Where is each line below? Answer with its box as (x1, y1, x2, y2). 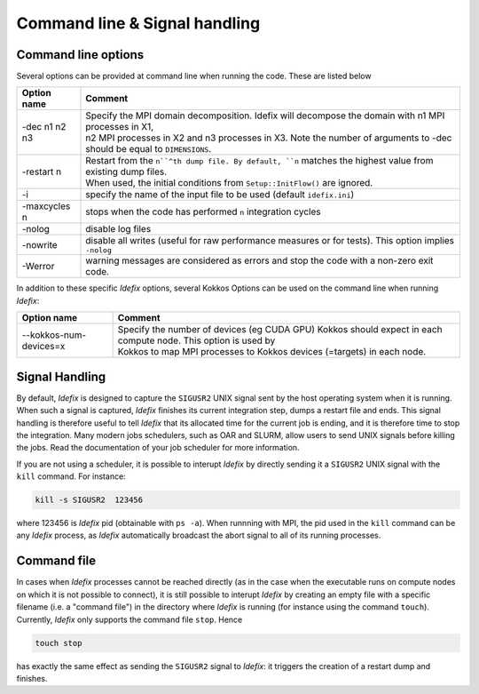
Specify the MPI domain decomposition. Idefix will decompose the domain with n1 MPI (85, 109, 445, 122)
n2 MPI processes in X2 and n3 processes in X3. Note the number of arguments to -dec (85, 132, 452, 144)
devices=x (21, 340, 66, 353)
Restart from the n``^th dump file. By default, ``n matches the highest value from (85, 155, 434, 167)
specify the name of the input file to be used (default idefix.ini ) (85, 188, 355, 201)
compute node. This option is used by (117, 334, 276, 347)
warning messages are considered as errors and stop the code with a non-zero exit (85, 254, 434, 267)
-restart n (21, 165, 62, 178)
